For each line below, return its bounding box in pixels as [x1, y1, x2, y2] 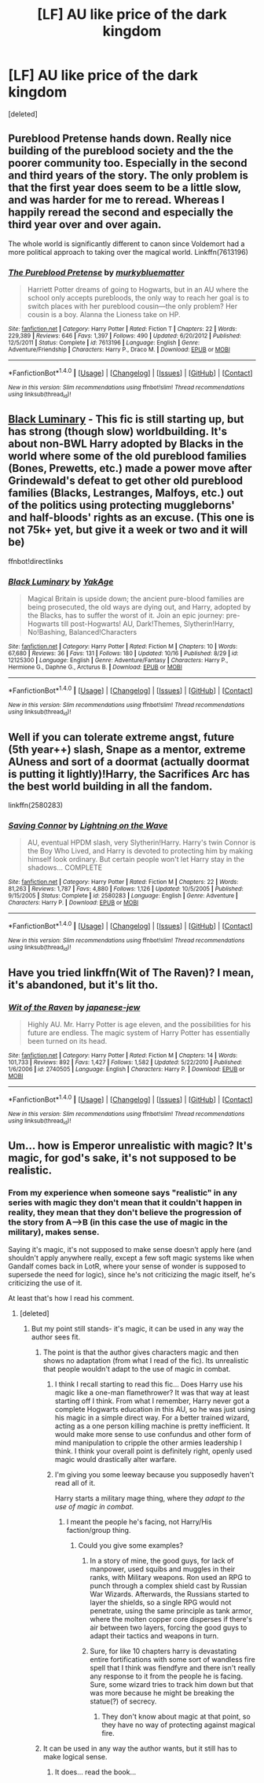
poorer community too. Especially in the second [8, 157, 247, 170]
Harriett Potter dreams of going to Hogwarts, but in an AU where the [27, 285, 249, 294]
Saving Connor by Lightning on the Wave [8, 820, 168, 831]
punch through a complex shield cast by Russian [90, 1581, 247, 1590]
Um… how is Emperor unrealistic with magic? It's [8, 1139, 253, 1153]
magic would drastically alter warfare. [54, 1454, 177, 1464]
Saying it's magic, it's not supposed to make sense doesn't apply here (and [8, 1244, 252, 1254]
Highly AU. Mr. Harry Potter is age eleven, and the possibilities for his [27, 1019, 251, 1029]
